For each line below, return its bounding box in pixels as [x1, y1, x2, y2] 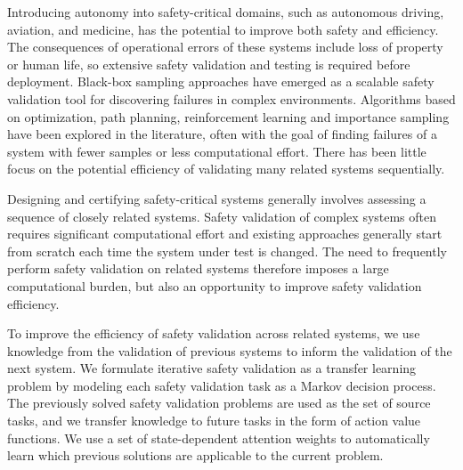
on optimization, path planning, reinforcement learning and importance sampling [7, 107, 450, 126]
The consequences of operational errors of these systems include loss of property [7, 37, 443, 56]
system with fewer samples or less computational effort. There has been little [7, 142, 426, 160]
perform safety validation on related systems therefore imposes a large [7, 259, 389, 278]
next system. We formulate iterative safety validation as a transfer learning [7, 359, 417, 377]
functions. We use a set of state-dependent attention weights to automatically [7, 428, 430, 447]
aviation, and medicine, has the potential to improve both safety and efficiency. [7, 20, 439, 38]
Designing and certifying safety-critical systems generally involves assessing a [7, 189, 426, 207]
